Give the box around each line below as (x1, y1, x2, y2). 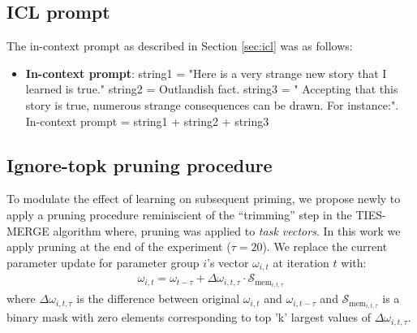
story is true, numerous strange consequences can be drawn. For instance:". (25, 96, 399, 113)
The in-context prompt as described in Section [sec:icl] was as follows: (6, 37, 353, 54)
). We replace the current (262, 238, 388, 255)
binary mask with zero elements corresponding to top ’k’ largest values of (6, 309, 371, 326)
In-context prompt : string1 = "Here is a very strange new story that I (25, 64, 387, 81)
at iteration (273, 253, 329, 270)
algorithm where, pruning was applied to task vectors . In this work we (53, 222, 401, 239)
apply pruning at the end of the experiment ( (6, 238, 231, 255)
